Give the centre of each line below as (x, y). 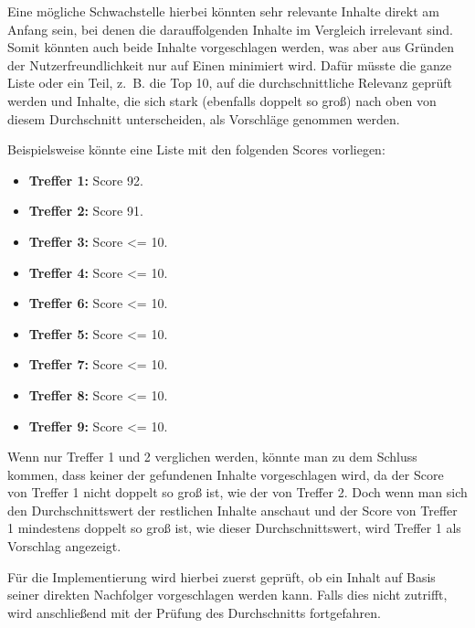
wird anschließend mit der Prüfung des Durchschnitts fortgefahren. (194, 612)
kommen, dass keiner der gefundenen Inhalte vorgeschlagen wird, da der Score (226, 474)
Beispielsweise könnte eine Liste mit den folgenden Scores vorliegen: (196, 149)
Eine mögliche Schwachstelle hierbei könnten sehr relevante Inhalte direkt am (223, 11)
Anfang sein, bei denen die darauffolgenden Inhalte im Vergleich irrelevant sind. (231, 29)
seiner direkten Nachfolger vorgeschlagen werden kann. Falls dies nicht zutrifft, (227, 595)
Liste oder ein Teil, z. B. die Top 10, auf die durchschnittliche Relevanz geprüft (230, 83)
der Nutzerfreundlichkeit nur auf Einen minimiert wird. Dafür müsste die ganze (230, 64)
